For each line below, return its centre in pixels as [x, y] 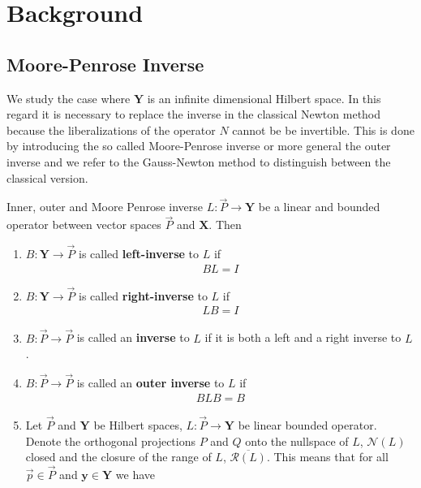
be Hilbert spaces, [138, 424]
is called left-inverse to [139, 253]
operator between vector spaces [84, 225]
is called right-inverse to [143, 295]
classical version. [47, 177]
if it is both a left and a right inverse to [303, 337]
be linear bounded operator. [307, 424]
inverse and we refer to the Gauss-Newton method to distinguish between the [199, 161]
